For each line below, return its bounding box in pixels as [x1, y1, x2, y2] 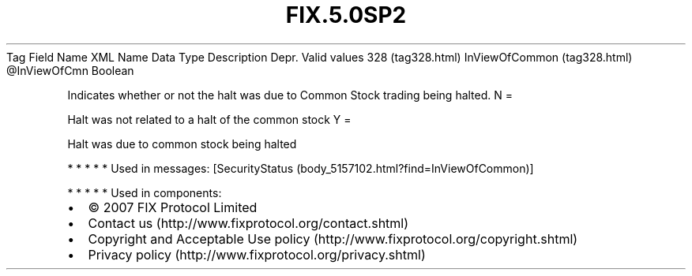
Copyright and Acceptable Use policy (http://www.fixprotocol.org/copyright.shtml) [88, 230, 578, 247]
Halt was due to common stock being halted [67, 136, 297, 151]
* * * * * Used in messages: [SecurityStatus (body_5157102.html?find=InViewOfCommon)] [67, 161, 534, 175]
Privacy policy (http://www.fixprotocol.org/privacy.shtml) [88, 246, 426, 263]
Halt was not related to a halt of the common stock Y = [67, 112, 352, 126]
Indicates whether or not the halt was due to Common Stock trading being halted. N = [67, 88, 513, 102]
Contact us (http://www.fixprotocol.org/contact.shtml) [88, 214, 409, 231]
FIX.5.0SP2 [285, 2, 407, 28]
